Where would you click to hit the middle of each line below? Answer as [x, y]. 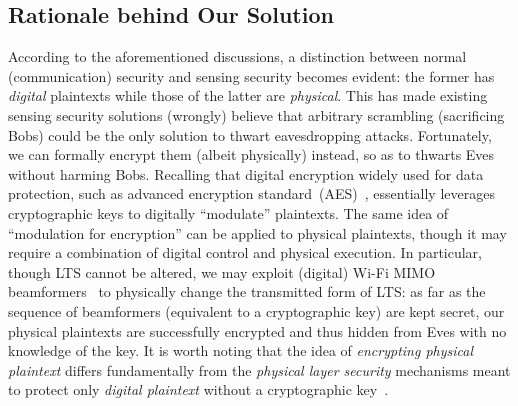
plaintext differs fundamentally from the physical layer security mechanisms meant [259, 369]
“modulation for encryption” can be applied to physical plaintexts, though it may [257, 232]
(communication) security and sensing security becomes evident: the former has [251, 75]
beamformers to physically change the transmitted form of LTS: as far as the [247, 291]
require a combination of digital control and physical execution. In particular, [245, 252]
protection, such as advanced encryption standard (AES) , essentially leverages [251, 193]
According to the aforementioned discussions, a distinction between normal [237, 56]
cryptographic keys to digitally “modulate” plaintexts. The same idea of [228, 212]
